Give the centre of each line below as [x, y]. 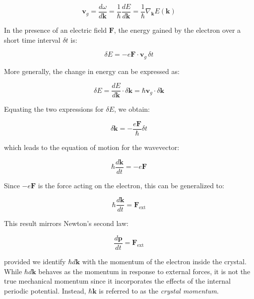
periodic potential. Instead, [45, 290]
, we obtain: [132, 109]
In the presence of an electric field [56, 30]
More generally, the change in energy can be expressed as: [92, 71]
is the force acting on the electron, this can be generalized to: [131, 185]
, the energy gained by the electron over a [177, 30]
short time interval [32, 39]
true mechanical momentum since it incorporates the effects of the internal [117, 281]
